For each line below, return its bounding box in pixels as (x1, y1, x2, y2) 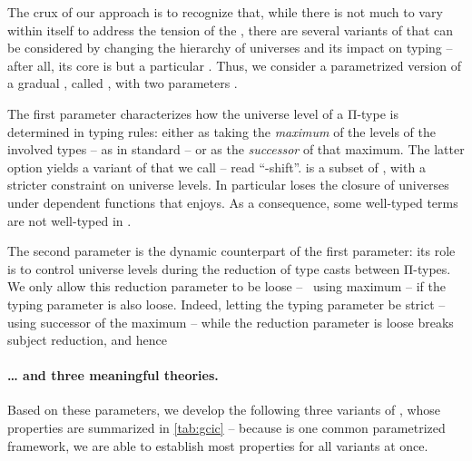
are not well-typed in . (7, 211, 132, 230)
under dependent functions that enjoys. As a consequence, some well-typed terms (7, 192, 458, 211)
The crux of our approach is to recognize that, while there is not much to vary (7, 3, 443, 21)
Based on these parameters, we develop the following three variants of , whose (7, 400, 441, 419)
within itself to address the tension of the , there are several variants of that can (7, 20, 454, 39)
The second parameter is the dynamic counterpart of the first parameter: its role (7, 241, 456, 260)
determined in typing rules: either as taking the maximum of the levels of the (7, 122, 437, 141)
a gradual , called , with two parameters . (7, 74, 238, 93)
